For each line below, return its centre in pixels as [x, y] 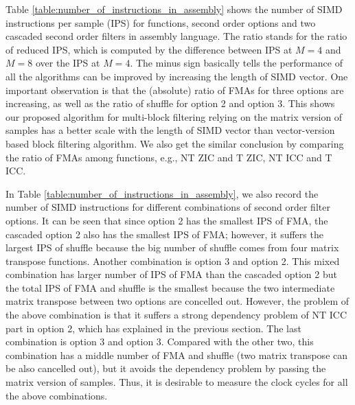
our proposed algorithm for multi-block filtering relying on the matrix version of [174, 116]
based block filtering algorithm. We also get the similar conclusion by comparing [175, 143]
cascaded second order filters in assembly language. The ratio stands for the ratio [176, 36]
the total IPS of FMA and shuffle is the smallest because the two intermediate [170, 287]
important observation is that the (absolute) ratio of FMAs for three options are [175, 90]
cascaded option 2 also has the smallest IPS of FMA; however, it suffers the [164, 234]
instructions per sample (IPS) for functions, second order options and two [161, 22]
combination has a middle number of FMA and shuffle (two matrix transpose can [177, 355]
